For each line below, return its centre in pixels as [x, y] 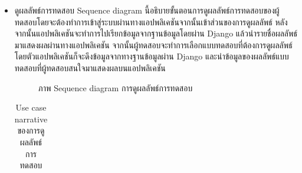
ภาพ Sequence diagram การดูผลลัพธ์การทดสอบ [115, 87]
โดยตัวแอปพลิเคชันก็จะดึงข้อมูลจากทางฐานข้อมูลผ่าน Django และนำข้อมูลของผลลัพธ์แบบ [152, 56]
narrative [31, 119]
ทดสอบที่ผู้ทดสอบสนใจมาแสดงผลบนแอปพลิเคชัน [90, 67]
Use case [31, 107]
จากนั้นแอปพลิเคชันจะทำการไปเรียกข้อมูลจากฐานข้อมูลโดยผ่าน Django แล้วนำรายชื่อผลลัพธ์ [156, 33]
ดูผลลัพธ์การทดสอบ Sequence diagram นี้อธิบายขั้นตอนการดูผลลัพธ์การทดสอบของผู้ [147, 10]
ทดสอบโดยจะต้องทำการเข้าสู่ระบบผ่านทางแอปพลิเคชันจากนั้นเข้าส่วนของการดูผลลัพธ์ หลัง [151, 21]
